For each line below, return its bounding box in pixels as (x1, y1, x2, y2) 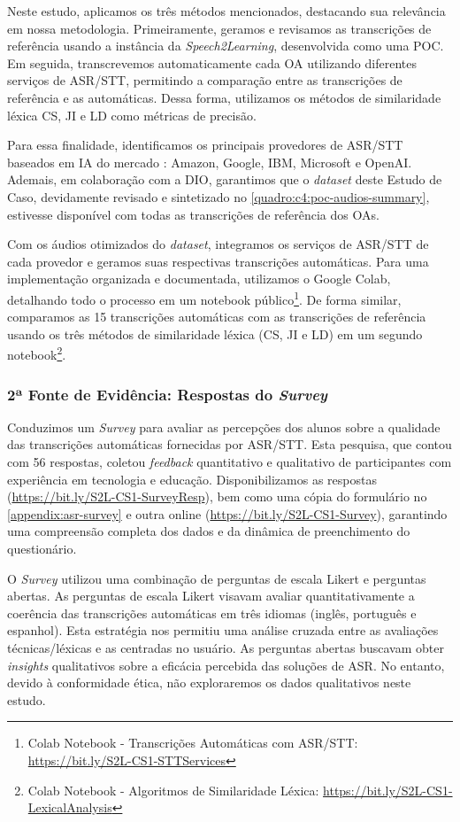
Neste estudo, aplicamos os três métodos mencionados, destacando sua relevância (7, 2, 446, 19)
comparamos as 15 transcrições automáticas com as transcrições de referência (7, 307, 426, 326)
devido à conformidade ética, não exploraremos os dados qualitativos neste (7, 673, 411, 692)
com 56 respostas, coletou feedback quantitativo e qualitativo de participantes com (7, 453, 452, 470)
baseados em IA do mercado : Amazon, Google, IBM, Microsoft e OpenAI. (7, 152, 412, 171)
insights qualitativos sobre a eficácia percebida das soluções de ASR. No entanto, (7, 655, 445, 674)
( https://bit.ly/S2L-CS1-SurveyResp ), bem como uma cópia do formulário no (7, 487, 427, 506)
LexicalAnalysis (27, 798, 112, 817)
